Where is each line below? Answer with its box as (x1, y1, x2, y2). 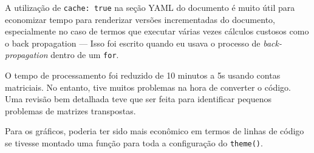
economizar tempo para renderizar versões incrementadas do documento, (5, 13, 275, 25)
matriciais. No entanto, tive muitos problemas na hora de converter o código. (5, 80, 291, 93)
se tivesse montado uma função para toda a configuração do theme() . (5, 137, 263, 149)
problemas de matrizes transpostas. (5, 104, 136, 117)
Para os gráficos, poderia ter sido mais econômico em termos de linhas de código (5, 125, 304, 137)
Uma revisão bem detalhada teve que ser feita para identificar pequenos (5, 93, 272, 105)
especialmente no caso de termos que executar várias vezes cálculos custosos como (5, 25, 309, 37)
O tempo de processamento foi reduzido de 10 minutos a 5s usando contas (5, 69, 281, 82)
